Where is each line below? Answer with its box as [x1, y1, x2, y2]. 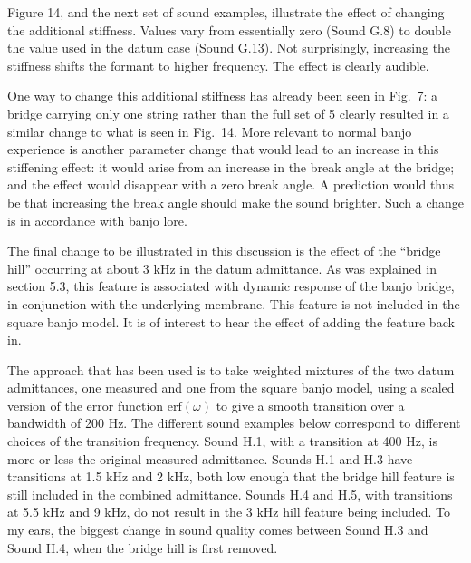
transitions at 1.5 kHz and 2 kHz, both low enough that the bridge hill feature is [7, 467, 455, 486]
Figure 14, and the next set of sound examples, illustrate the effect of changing [7, 3, 445, 21]
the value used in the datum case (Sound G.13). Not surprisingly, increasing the [7, 38, 451, 57]
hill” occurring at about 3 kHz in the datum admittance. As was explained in [7, 258, 437, 277]
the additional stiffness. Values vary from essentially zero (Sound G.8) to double [7, 20, 451, 39]
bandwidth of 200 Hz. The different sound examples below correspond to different [7, 413, 461, 432]
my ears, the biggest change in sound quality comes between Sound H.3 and [7, 520, 428, 539]
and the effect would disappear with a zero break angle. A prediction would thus [7, 175, 455, 194]
